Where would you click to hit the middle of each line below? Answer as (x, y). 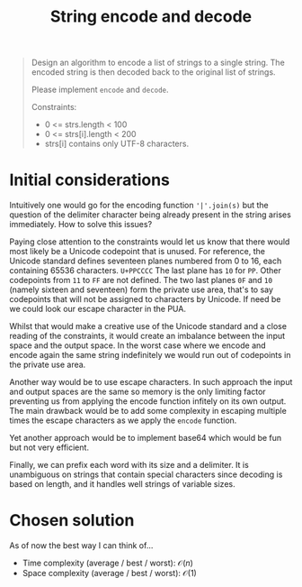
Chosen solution (72, 521)
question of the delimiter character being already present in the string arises (151, 215)
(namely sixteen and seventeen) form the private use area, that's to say (142, 289)
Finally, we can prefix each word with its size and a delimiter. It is (129, 465)
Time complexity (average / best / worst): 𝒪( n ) (107, 563)
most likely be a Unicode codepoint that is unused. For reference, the (137, 252)
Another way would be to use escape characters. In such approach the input (151, 382)
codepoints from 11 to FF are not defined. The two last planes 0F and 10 (141, 280)
